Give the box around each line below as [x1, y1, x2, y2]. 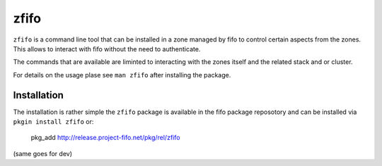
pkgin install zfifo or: [13, 117, 94, 126]
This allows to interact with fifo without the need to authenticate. [13, 44, 201, 53]
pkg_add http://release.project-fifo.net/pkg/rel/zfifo [30, 134, 180, 142]
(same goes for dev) [13, 149, 72, 158]
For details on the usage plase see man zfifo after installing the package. [13, 70, 231, 79]
